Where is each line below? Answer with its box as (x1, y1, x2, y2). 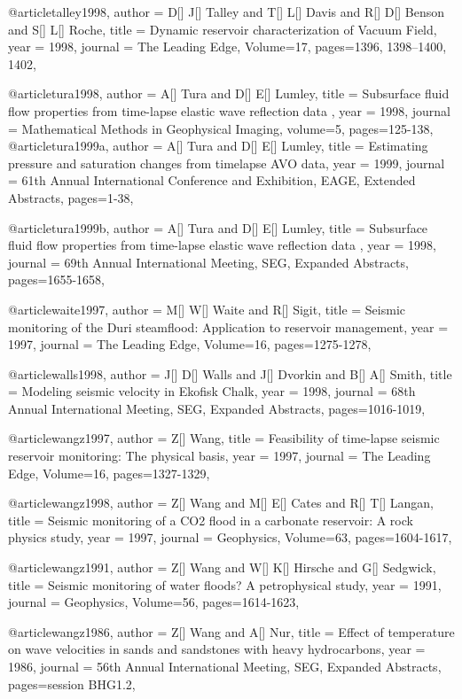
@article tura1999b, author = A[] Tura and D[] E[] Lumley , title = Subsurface (8, 218, 428, 237)
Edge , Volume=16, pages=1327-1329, (8, 463, 210, 482)
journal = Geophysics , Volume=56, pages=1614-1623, (8, 593, 300, 611)
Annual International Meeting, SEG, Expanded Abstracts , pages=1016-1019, (8, 399, 426, 417)
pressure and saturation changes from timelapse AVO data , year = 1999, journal (8, 153, 445, 172)
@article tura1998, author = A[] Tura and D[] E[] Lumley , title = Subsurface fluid (8, 84, 450, 103)
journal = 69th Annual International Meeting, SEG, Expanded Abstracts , (8, 252, 409, 271)
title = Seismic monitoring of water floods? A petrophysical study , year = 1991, (8, 575, 442, 594)
